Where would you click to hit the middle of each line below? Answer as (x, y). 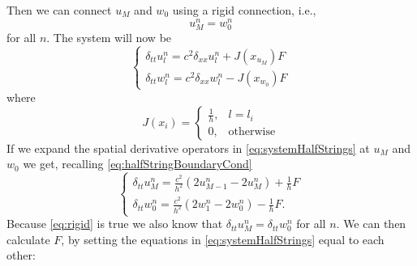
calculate (28, 239)
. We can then (371, 224)
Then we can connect (59, 10)
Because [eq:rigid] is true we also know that (115, 224)
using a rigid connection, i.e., (244, 10)
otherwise (252, 132)
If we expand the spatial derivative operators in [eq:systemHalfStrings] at (188, 148)
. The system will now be (109, 37)
